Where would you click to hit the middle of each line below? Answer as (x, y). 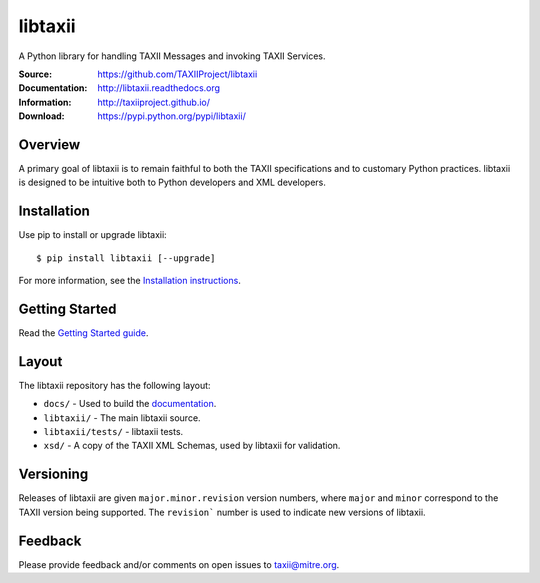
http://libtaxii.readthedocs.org (158, 88)
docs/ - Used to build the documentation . (130, 404)
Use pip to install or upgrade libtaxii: (92, 235)
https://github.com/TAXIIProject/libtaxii (177, 74)
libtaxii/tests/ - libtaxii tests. (113, 432)
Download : (41, 116)
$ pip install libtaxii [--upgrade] (126, 258)
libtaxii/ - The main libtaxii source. (122, 417)
